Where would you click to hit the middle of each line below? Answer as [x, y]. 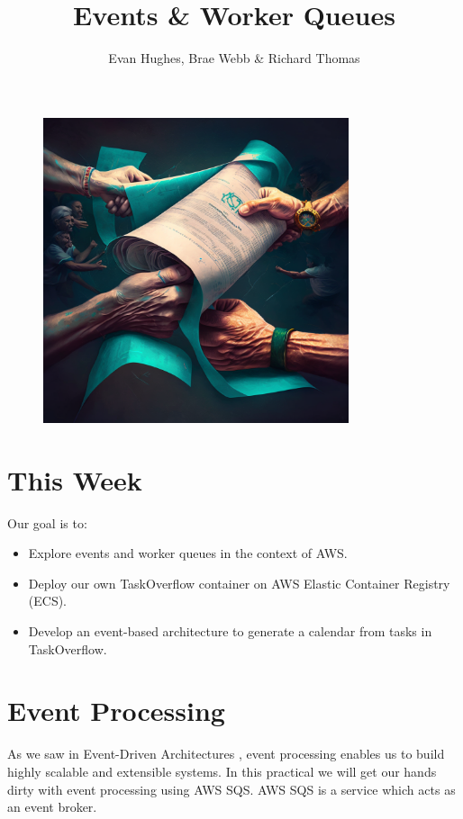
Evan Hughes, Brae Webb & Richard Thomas [234, 58]
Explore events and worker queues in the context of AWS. [188, 553]
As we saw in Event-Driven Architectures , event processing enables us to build [226, 754]
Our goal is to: [47, 522]
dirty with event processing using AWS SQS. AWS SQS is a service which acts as [231, 789]
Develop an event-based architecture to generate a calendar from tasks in [230, 631]
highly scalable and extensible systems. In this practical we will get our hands [222, 771]
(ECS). [48, 601]
